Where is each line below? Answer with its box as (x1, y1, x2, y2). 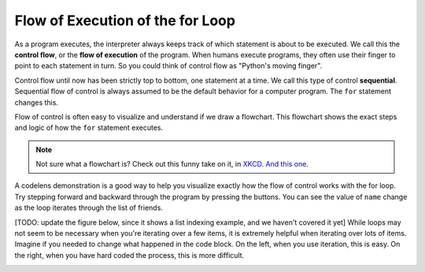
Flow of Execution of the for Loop (14, 12, 236, 29)
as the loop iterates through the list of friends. (14, 203, 163, 212)
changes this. (14, 97, 59, 107)
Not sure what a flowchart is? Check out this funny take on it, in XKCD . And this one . (35, 160, 309, 169)
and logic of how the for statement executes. (14, 123, 164, 133)
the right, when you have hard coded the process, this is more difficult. (14, 250, 245, 259)
